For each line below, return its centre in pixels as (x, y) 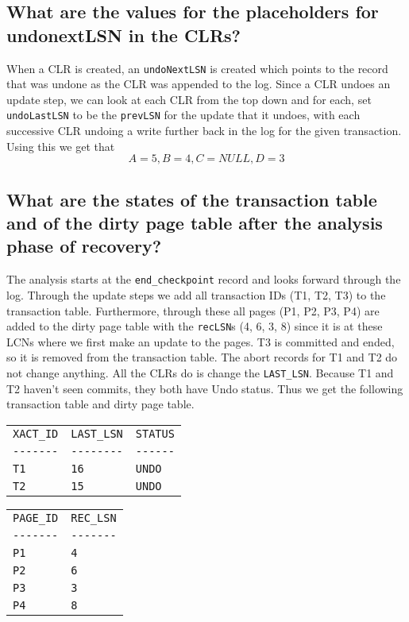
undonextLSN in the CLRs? (123, 35)
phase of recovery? (84, 246)
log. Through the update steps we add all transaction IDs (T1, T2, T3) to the (196, 294)
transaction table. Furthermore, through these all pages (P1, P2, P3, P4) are (193, 310)
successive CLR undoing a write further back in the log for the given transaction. (204, 131)
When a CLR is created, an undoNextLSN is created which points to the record (197, 68)
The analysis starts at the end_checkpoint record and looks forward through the (204, 279)
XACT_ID (36, 433)
